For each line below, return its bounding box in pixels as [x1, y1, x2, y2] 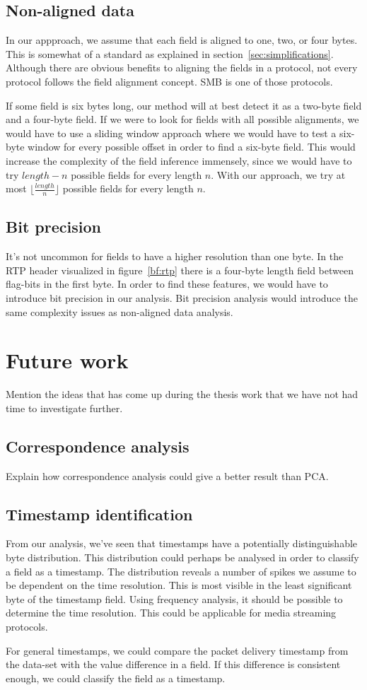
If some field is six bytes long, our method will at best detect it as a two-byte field [6, 98, 362, 112]
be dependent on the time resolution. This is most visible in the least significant [6, 578, 352, 592]
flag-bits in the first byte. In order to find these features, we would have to [6, 276, 328, 291]
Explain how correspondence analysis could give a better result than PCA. [6, 468, 329, 483]
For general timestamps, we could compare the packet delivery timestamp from [6, 643, 349, 657]
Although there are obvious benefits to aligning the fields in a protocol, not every [6, 60, 358, 75]
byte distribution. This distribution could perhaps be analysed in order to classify [6, 550, 359, 565]
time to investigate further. [6, 400, 123, 415]
